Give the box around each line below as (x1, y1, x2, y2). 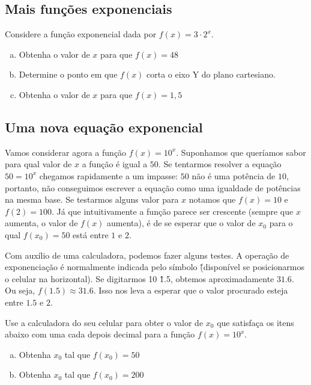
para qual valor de (5, 158, 72, 170)
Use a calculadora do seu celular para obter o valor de (5, 316, 204, 328)
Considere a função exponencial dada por (5, 28, 157, 40)
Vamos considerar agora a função (5, 146, 127, 158)
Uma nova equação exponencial (5, 117, 203, 136)
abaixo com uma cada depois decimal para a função (5, 328, 195, 340)
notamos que (189, 193, 236, 206)
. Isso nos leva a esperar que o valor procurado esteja (93, 284, 288, 297)
